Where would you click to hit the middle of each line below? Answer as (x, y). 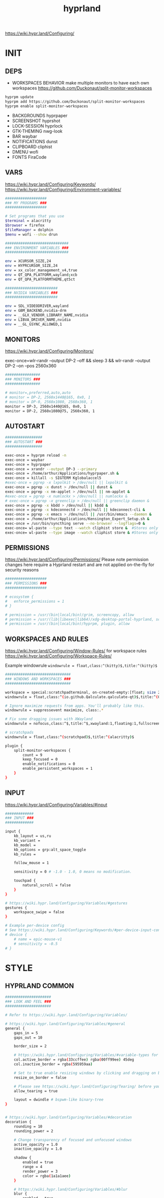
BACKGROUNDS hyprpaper (40, 115)
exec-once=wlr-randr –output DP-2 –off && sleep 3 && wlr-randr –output (78, 361)
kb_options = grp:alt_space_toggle (50, 849)
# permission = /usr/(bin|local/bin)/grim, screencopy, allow (70, 615)
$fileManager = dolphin (29, 230)
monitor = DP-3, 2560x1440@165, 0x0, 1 (46, 406)
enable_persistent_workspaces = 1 (58, 769)
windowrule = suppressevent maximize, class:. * (54, 710)
